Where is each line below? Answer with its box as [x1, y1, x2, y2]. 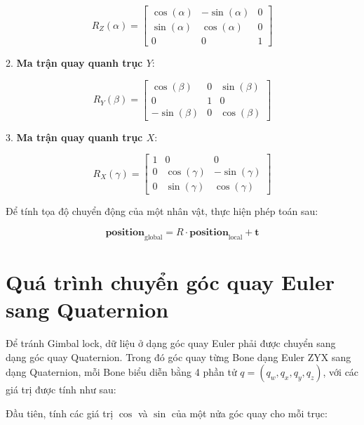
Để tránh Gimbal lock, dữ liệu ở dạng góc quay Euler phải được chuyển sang [6, 336, 336, 351]
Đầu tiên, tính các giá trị [6, 405, 114, 420]
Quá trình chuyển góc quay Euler [6, 268, 335, 296]
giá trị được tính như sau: [6, 382, 116, 397]
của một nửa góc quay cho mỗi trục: [171, 405, 328, 420]
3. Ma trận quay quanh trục [6, 129, 143, 144]
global [144, 233, 163, 241]
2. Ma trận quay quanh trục [6, 55, 143, 70]
